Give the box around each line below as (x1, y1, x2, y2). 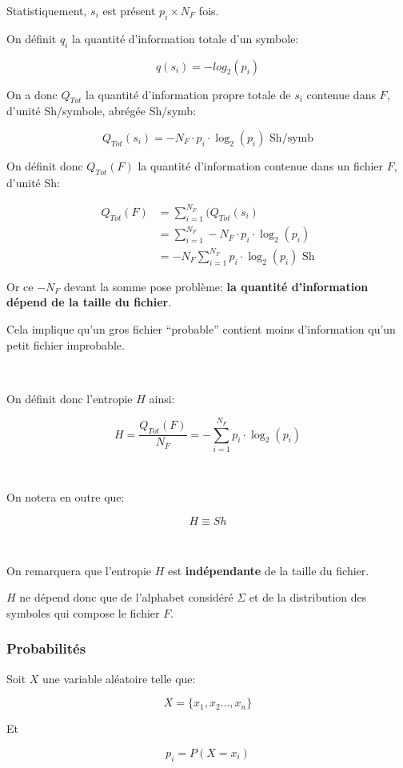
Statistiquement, (6, 2, 87, 18)
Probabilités (6, 638, 86, 658)
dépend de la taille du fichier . (6, 294, 172, 310)
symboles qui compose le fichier (6, 604, 160, 621)
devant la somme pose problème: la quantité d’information (64, 278, 369, 294)
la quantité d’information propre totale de (86, 86, 291, 102)
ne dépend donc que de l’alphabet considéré (19, 589, 233, 606)
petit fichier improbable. (6, 336, 125, 353)
